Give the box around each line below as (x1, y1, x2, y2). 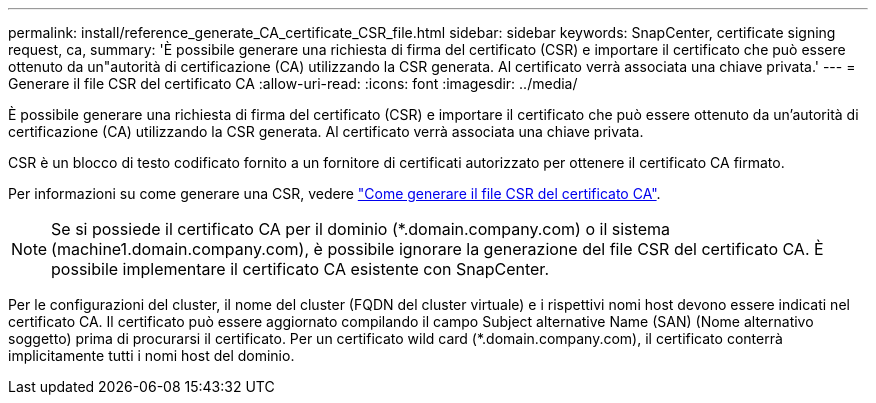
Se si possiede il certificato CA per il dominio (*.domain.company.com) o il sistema (51, 219, 670, 239)
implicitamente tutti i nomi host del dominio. (8, 347, 295, 364)
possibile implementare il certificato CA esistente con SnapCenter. (51, 259, 549, 279)
